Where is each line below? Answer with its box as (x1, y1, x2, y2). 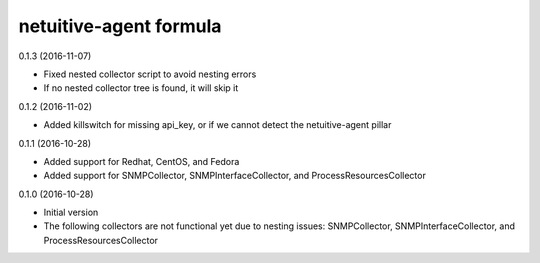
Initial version (43, 206, 99, 219)
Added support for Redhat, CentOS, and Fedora (43, 155, 240, 167)
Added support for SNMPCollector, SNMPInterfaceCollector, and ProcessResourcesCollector (43, 170, 427, 182)
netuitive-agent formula (18, 15, 222, 37)
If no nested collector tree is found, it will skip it (43, 82, 239, 94)
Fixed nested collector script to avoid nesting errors (43, 68, 257, 80)
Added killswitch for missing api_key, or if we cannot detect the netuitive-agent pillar (43, 119, 392, 131)
